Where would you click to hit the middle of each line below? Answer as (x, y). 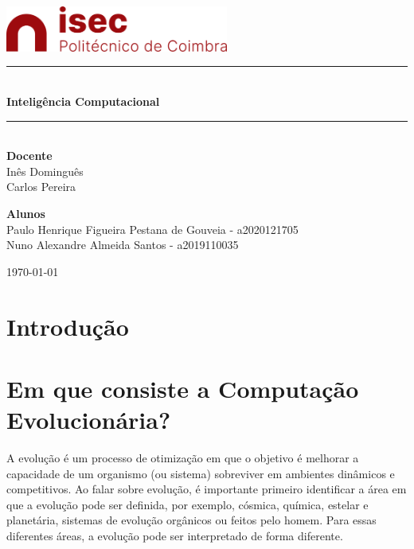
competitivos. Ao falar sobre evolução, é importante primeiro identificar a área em (207, 489)
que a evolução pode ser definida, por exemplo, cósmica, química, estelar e (187, 504)
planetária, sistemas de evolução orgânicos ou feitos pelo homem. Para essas (191, 520)
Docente (29, 156)
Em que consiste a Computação (183, 388)
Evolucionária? (89, 420)
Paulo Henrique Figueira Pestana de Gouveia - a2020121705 (152, 229)
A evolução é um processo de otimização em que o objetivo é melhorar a (183, 458)
